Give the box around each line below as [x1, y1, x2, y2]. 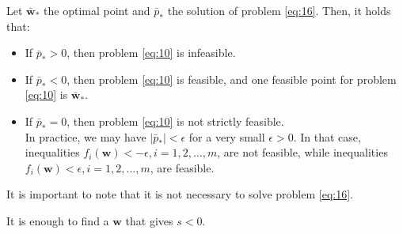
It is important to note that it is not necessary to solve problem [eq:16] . [6, 186, 354, 202]
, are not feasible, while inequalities [217, 144, 388, 160]
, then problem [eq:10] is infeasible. [67, 44, 236, 61]
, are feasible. [150, 159, 215, 175]
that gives [125, 212, 173, 228]
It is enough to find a [6, 212, 109, 228]
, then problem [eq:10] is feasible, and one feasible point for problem [67, 70, 397, 87]
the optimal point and [44, 2, 150, 18]
